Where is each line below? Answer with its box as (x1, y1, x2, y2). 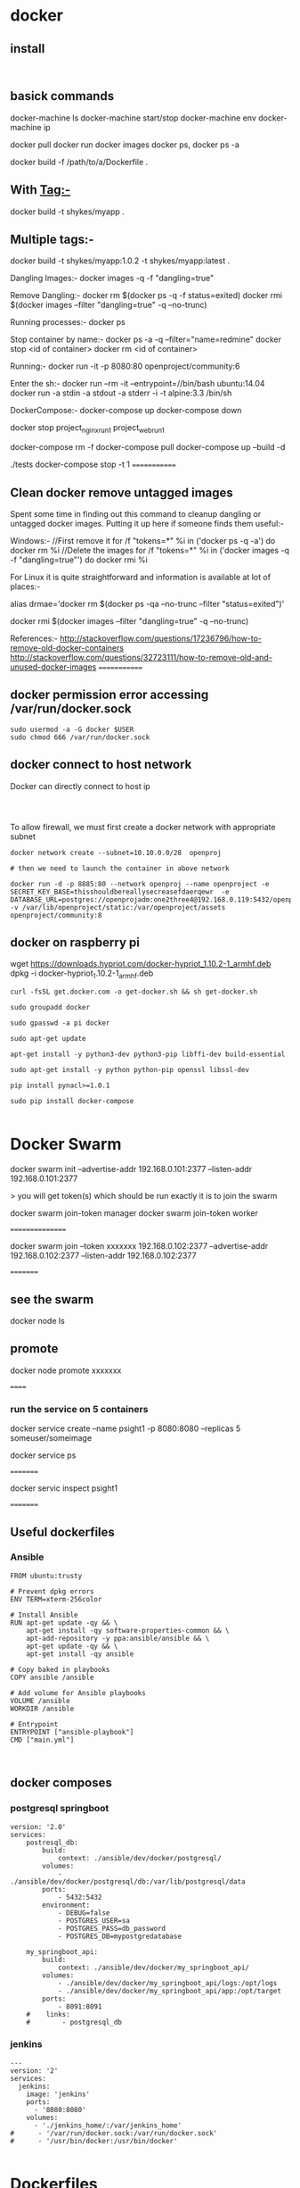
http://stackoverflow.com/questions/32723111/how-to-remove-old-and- (10, 653, 272, 663)
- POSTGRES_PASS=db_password (57, 1924, 166, 1933)
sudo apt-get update (10, 1035, 87, 1044)
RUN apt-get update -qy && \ (10, 1618, 118, 1627)
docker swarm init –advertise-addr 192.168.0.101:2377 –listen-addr (10, 1164, 253, 1175)
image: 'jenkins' (26, 2090, 91, 2099)
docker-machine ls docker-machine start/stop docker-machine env (10, 112, 257, 123)
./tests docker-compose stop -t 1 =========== (10, 459, 176, 470)
